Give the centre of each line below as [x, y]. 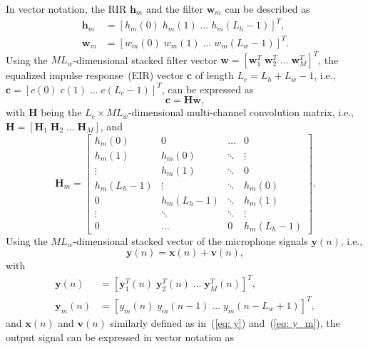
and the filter [175, 9]
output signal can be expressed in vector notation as [120, 337]
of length [214, 75]
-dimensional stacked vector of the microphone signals [190, 240]
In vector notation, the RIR [66, 9]
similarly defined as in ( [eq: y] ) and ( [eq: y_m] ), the [225, 323]
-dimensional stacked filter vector [145, 59]
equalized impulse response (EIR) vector [95, 75]
